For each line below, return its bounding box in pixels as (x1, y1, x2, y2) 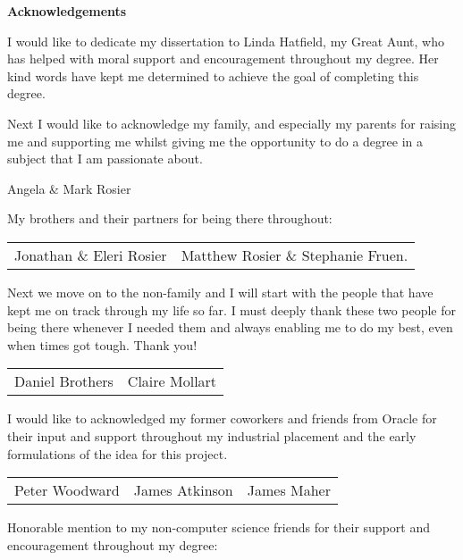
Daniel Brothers (14, 371, 114, 392)
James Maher (247, 480, 331, 501)
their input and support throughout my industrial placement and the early (7, 426, 417, 445)
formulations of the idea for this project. (7, 444, 228, 463)
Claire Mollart (127, 371, 217, 392)
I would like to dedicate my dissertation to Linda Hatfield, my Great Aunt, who (7, 31, 444, 50)
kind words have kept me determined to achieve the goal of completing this (7, 66, 419, 85)
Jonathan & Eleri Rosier (14, 244, 167, 265)
